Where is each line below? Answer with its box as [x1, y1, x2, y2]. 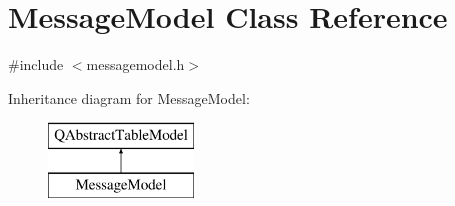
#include [8, 54, 64, 75]
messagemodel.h [86, 54, 185, 75]
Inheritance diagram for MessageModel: [8, 87, 250, 108]
